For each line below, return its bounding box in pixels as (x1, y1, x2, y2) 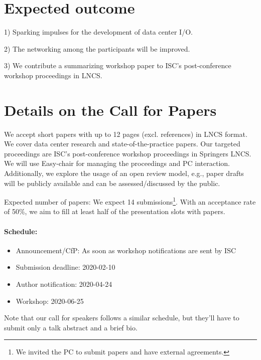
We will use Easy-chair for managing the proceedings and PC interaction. (4, 158, 230, 168)
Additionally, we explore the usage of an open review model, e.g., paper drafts (4, 168, 244, 178)
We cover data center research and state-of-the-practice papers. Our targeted (4, 138, 240, 149)
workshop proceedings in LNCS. (4, 70, 102, 80)
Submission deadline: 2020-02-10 (16, 262, 115, 272)
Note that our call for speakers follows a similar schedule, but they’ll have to (4, 312, 239, 323)
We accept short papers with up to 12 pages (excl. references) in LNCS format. (4, 128, 247, 139)
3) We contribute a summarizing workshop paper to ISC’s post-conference (4, 60, 231, 71)
